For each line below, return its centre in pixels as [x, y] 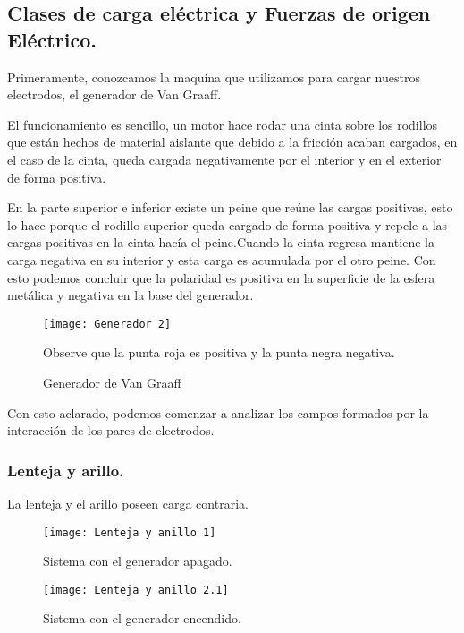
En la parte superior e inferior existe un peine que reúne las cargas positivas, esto [230, 207]
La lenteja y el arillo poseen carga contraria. [128, 503]
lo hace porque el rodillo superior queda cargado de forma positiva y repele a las [228, 224]
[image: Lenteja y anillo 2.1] [136, 590]
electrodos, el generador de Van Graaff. [114, 94]
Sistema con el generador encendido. [142, 618]
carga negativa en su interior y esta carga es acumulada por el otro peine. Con [222, 259]
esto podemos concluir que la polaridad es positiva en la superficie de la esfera [221, 277]
